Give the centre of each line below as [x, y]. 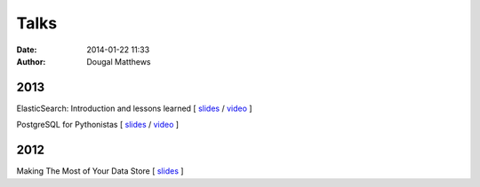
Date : [27, 50]
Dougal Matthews [119, 61]
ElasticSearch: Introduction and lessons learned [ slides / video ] [134, 108]
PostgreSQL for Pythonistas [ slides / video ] [98, 125]
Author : [31, 61]
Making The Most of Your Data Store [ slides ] [100, 171]
